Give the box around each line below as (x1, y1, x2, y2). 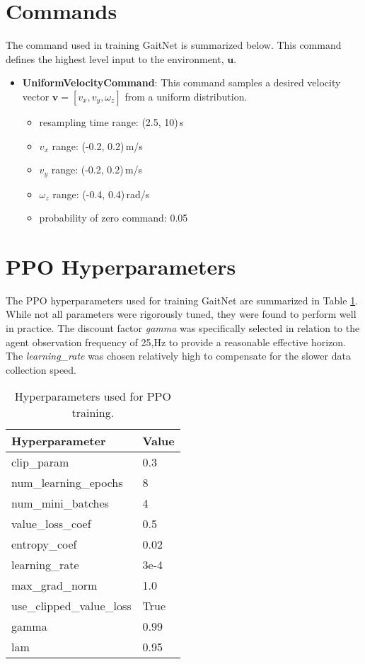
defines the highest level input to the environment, (6, 51, 224, 66)
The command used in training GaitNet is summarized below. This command (6, 38, 342, 52)
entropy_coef (11, 536, 77, 553)
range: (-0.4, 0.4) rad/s (52, 186, 150, 201)
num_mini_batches (11, 495, 109, 512)
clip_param (11, 454, 69, 471)
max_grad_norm (11, 577, 98, 594)
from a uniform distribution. (124, 88, 248, 103)
